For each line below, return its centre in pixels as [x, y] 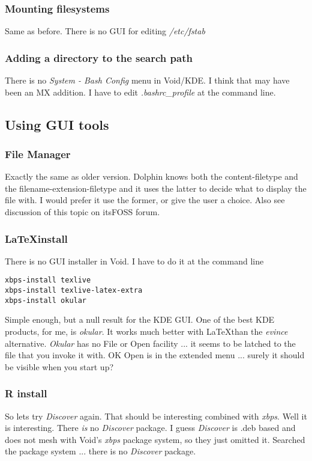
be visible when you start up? [59, 366]
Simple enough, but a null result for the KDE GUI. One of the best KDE [140, 319]
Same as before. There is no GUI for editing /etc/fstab [105, 31]
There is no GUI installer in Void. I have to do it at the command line [134, 261]
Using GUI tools [57, 124]
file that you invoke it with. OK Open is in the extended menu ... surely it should [155, 355]
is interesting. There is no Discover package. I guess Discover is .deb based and [150, 428]
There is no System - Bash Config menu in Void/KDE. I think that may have [147, 80]
